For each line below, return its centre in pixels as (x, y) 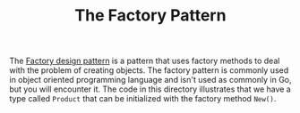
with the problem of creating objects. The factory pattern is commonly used (149, 70)
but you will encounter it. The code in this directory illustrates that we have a (150, 89)
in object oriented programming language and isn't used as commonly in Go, (151, 80)
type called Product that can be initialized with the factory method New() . (143, 99)
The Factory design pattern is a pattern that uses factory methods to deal (145, 61)
